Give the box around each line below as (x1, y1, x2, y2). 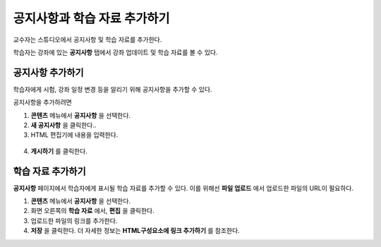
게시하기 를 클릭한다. (30, 147, 87, 155)
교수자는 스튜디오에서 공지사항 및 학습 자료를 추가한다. (13, 35, 162, 44)
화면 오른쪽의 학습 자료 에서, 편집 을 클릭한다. (30, 207, 155, 215)
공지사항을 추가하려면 (13, 98, 72, 107)
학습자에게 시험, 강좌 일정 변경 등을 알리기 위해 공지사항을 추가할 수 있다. (13, 85, 212, 93)
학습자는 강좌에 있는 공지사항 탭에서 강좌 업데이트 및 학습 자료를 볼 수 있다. (13, 48, 218, 56)
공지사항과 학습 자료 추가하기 (13, 11, 170, 26)
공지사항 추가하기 (13, 66, 84, 78)
